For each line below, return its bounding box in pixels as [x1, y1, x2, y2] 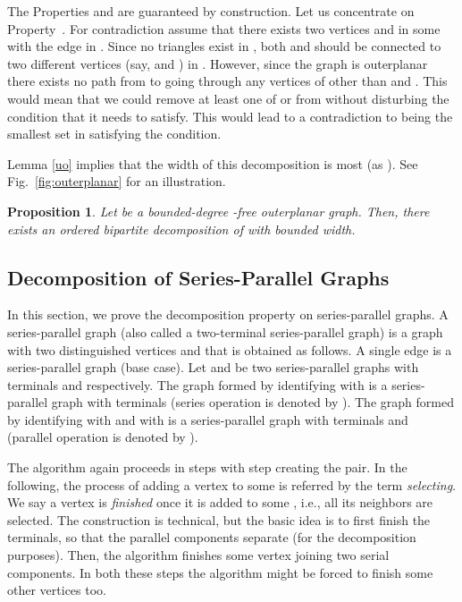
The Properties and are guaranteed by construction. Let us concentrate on [7, 2, 415, 20]
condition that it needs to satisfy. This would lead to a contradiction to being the [7, 106, 453, 125]
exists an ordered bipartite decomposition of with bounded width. [7, 219, 356, 238]
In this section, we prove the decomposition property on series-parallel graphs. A [7, 305, 449, 324]
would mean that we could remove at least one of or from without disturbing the [7, 89, 449, 107]
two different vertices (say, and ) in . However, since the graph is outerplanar [7, 54, 428, 72]
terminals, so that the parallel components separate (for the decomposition [7, 528, 416, 547]
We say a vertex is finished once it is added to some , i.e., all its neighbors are [7, 493, 433, 512]
